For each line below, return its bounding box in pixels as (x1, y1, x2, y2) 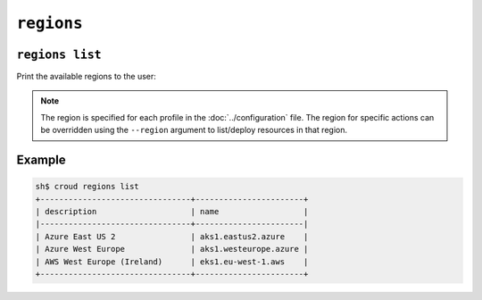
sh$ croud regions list (35, 181, 140, 192)
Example (16, 153, 66, 168)
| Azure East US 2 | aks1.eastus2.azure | (35, 231, 309, 241)
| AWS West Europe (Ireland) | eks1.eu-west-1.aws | (35, 256, 309, 267)
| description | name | (35, 206, 309, 217)
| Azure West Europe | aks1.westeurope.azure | (35, 244, 309, 254)
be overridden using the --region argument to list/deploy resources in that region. (40, 125, 348, 136)
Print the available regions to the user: (16, 71, 156, 82)
